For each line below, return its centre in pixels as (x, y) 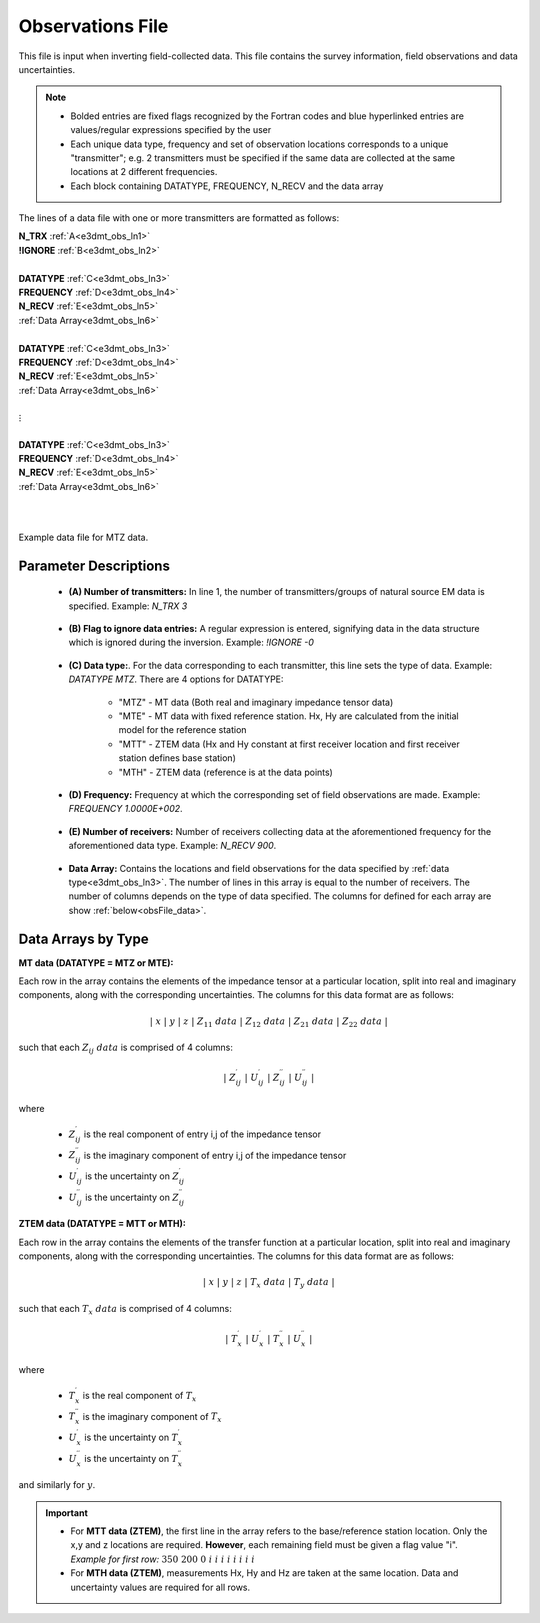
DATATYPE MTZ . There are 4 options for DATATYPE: (176, 679)
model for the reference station (182, 730)
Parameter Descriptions (94, 565)
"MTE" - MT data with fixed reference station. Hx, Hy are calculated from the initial (288, 716)
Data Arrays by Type (83, 938)
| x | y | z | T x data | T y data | (268, 1283)
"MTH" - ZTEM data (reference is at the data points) (226, 772)
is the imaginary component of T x (152, 1417)
